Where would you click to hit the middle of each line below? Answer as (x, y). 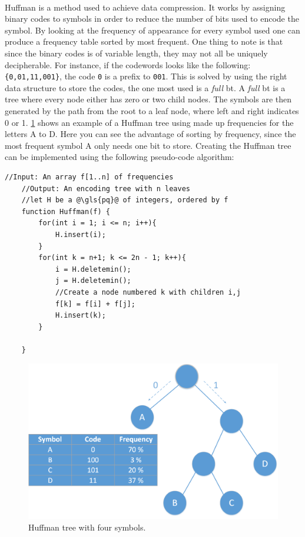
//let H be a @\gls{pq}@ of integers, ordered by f (125, 200)
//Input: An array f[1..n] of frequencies (89, 177)
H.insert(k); (80, 316)
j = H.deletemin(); (93, 281)
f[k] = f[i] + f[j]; (95, 304)
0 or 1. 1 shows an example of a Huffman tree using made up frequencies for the (149, 122)
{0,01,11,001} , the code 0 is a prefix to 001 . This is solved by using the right (146, 76)
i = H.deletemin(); (93, 269)
